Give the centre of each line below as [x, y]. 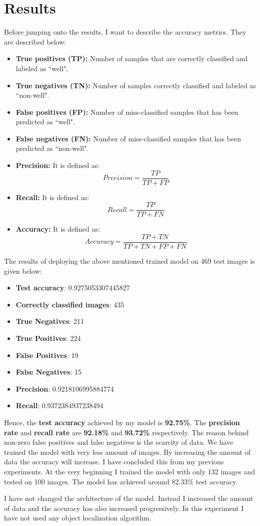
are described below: [35, 41]
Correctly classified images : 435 [70, 304]
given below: [23, 271]
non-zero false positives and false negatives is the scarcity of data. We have [119, 442]
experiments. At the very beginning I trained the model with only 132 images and [129, 471]
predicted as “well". [45, 122]
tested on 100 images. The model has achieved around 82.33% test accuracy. [121, 481]
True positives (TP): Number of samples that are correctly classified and [132, 58]
